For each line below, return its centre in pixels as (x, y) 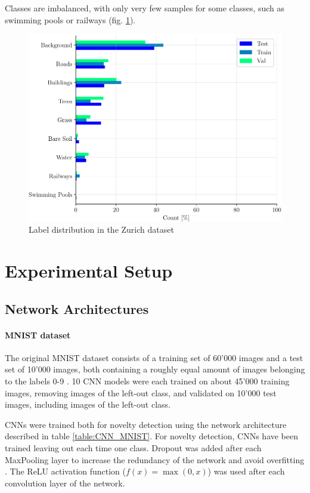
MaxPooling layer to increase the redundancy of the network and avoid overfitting (155, 459)
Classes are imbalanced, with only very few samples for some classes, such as (145, 8)
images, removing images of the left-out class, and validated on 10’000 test (141, 392)
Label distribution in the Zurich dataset (101, 229)
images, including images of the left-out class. (88, 404)
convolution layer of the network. (65, 483)
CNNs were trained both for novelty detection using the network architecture (146, 424)
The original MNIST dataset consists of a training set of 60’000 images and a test (154, 357)
